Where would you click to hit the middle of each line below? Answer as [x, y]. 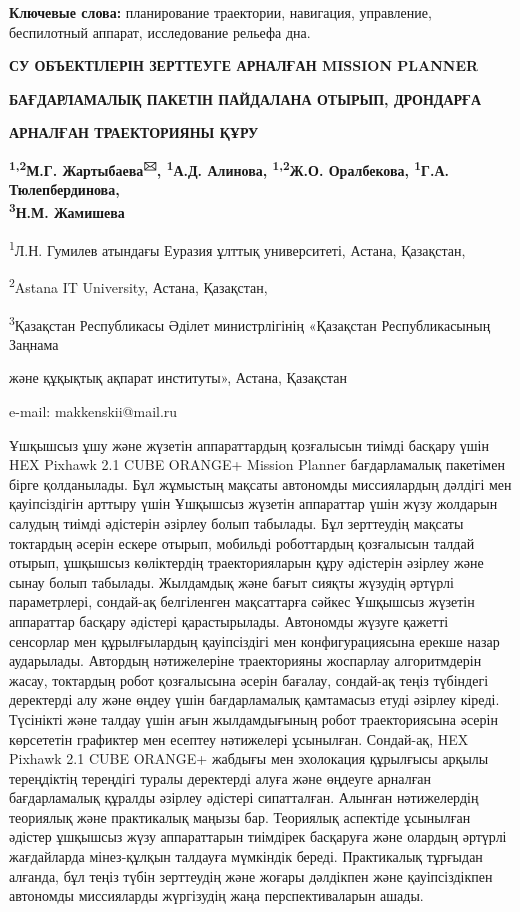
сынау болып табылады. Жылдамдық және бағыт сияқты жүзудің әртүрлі [231, 581]
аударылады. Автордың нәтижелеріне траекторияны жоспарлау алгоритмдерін [245, 660]
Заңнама [34, 343]
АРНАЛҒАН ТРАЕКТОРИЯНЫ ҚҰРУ [134, 132]
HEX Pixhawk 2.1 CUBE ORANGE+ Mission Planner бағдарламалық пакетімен [257, 464]
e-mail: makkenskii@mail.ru [93, 411]
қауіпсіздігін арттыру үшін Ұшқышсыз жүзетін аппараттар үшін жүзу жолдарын [253, 503]
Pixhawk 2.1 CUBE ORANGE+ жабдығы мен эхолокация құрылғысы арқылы [249, 758]
